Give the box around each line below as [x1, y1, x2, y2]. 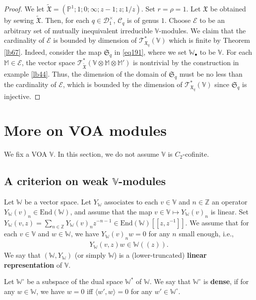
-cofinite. [183, 149, 209, 159]
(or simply [74, 250, 106, 260]
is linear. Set [210, 206, 249, 216]
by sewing [4, 15, 34, 25]
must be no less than [179, 69, 243, 79]
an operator [212, 197, 248, 207]
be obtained [210, 3, 246, 14]
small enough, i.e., [179, 228, 234, 239]
